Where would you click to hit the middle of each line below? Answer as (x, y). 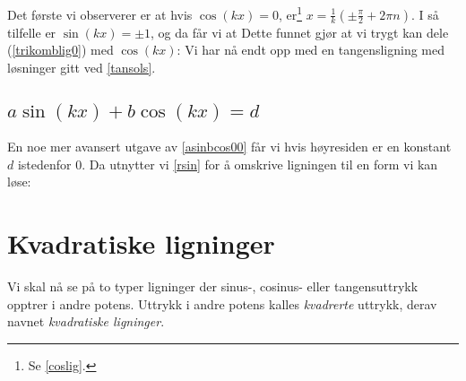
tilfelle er (32, 32)
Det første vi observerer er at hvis (100, 14)
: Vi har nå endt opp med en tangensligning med (311, 50)
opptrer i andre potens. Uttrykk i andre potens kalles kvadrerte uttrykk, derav (222, 303)
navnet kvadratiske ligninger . (86, 321)
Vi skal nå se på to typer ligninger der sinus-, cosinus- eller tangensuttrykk (213, 286)
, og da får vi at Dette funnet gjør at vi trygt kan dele (300, 32)
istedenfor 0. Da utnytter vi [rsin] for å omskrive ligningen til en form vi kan (228, 164)
